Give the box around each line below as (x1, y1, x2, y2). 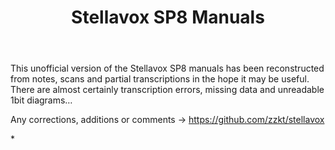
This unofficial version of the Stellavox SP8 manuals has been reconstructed (10, 62, 325, 75)
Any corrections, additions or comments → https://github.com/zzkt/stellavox (10, 114, 325, 126)
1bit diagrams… (10, 94, 73, 106)
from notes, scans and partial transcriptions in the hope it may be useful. (10, 73, 310, 85)
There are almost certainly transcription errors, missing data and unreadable (10, 84, 325, 96)
